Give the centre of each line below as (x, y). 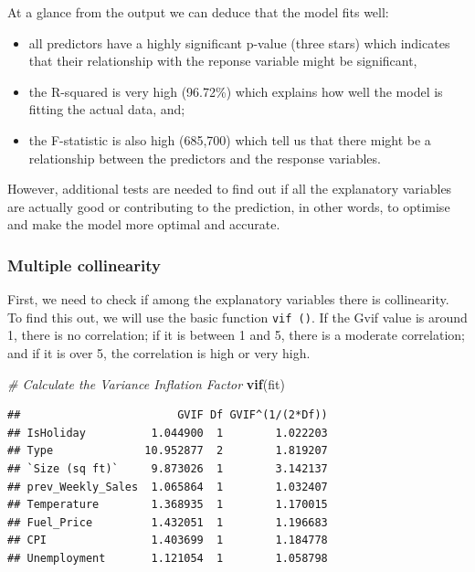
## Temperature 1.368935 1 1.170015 (168, 505)
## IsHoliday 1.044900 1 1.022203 (168, 433)
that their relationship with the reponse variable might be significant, (223, 61)
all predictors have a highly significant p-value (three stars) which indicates (239, 42)
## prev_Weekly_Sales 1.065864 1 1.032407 (168, 487)
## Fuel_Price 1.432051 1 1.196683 (168, 522)
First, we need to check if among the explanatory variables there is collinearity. (228, 299)
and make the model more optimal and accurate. (144, 224)
